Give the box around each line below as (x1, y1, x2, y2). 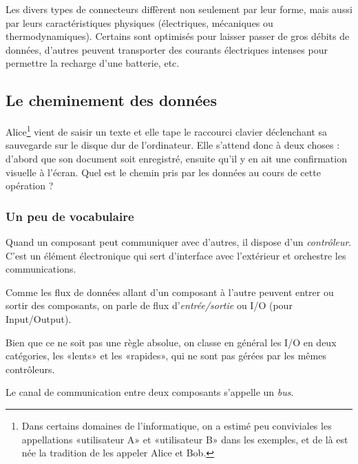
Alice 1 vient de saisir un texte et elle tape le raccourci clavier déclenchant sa (6, 123, 327, 138)
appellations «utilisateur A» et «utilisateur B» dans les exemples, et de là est (21, 432, 348, 446)
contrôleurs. (6, 361, 55, 376)
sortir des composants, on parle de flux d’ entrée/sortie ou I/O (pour (6, 298, 293, 313)
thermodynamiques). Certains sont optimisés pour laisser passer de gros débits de (6, 29, 350, 43)
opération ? (6, 178, 54, 193)
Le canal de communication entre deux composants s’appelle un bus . (6, 385, 294, 399)
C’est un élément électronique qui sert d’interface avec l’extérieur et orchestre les (6, 248, 346, 262)
